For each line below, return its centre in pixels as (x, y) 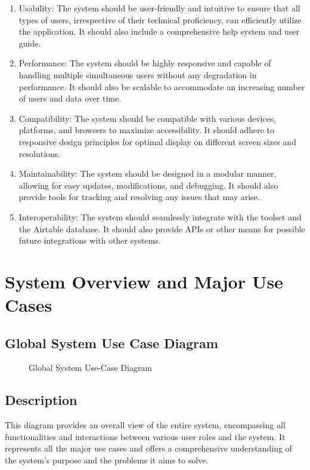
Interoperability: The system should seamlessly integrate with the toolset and (160, 216)
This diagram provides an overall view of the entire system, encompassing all (145, 425)
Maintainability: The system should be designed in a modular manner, (148, 173)
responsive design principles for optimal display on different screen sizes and (157, 141)
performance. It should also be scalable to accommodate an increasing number (162, 86)
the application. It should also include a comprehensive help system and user (159, 31)
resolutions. (40, 153)
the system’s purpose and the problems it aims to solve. (107, 460)
